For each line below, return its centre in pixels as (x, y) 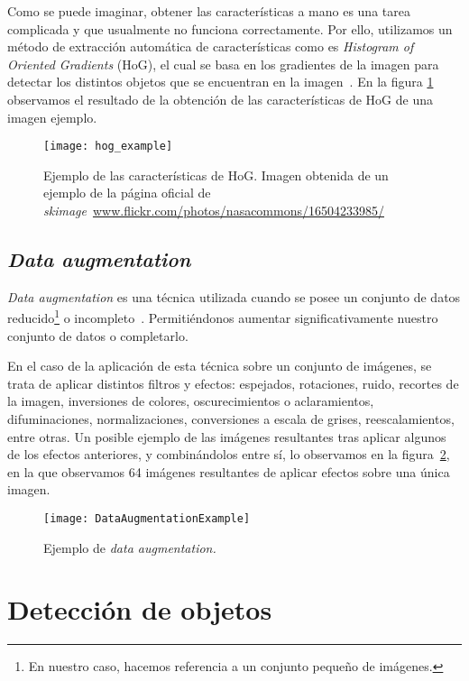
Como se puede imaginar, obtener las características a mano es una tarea (209, 11)
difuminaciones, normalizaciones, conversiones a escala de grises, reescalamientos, (231, 419)
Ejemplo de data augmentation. (130, 547)
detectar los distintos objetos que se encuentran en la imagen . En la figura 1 (221, 82)
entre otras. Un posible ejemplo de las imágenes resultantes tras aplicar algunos (227, 436)
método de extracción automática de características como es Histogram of (211, 46)
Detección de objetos (140, 609)
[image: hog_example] (108, 147)
